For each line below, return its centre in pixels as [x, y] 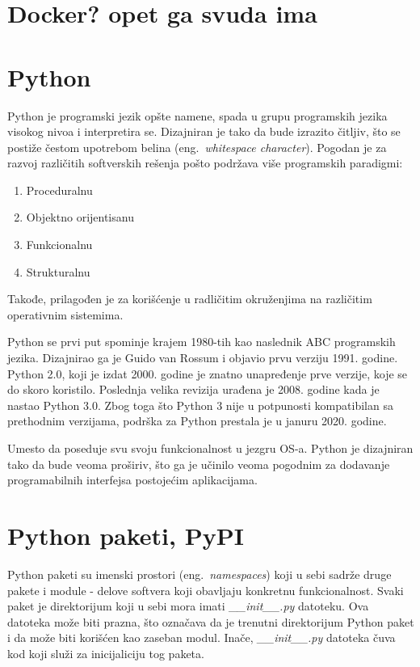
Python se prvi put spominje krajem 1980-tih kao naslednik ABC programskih [202, 342]
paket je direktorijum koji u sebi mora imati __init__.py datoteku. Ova [188, 606]
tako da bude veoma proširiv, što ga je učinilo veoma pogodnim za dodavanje [199, 464]
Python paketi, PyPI [126, 535]
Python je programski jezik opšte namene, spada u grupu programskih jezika [197, 115]
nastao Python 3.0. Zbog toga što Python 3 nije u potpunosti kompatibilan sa [200, 405]
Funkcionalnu [59, 245]
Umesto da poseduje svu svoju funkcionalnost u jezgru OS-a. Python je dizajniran [210, 448]
